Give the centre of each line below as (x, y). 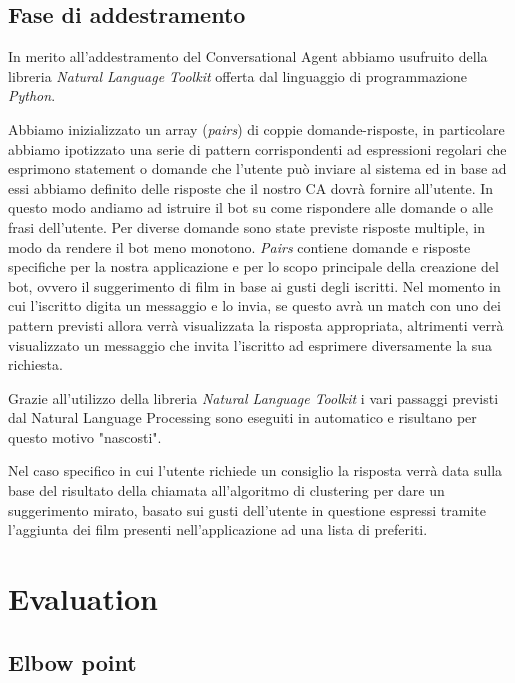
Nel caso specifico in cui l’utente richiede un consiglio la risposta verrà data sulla (255, 470)
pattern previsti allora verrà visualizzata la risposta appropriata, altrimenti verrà (256, 324)
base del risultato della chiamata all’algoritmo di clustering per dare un (226, 490)
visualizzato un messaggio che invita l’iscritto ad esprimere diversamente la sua (250, 344)
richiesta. (35, 364)
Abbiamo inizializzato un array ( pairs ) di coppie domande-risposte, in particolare (256, 128)
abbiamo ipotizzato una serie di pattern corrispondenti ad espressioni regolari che (257, 148)
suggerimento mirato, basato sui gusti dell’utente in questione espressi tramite (247, 509)
